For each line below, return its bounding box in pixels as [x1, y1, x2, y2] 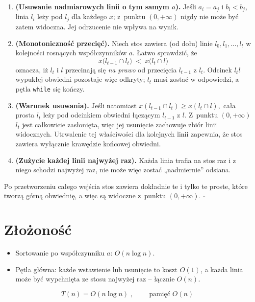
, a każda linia [200, 264, 243, 274]
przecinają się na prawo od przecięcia [65, 64, 177, 74]
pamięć [149, 290, 170, 298]
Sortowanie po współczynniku [15, 248, 105, 257]
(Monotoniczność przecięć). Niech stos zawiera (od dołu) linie [15, 38, 213, 48]
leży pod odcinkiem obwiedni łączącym [43, 110, 160, 120]
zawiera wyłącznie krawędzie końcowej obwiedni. [15, 138, 161, 148]
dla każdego [72, 11, 107, 22]
